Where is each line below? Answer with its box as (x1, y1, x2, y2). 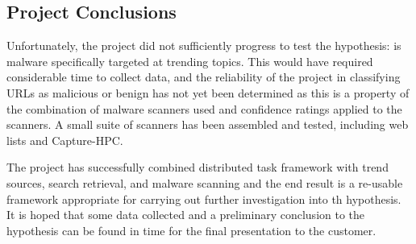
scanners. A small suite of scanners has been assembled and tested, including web (6, 116, 409, 133)
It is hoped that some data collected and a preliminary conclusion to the (6, 206, 365, 223)
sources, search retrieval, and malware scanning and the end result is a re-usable (6, 174, 403, 191)
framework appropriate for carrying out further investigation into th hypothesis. (6, 190, 401, 207)
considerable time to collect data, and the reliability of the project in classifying (6, 68, 401, 85)
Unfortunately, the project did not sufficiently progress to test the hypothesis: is (6, 37, 401, 54)
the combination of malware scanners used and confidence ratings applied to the (6, 100, 402, 117)
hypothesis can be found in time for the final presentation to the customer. (6, 221, 376, 238)
